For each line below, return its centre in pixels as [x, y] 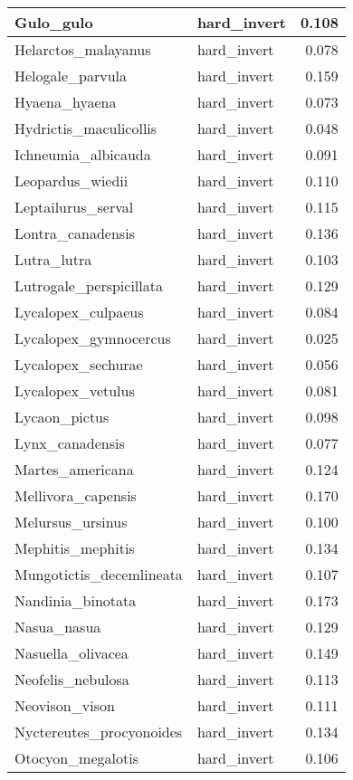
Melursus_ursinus [71, 522]
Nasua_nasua [58, 627]
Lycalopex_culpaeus [79, 312]
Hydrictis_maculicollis [86, 128]
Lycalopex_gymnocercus [93, 338]
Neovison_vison [65, 705]
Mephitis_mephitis [75, 548]
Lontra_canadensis [75, 233]
